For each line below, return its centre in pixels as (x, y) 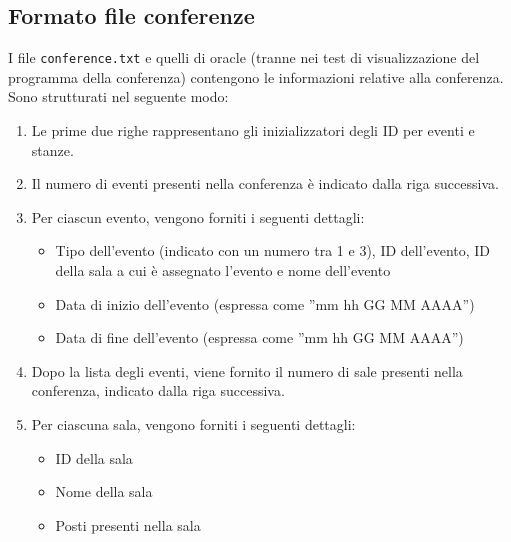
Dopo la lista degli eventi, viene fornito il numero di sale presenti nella (247, 370)
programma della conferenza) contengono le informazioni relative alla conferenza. (256, 76)
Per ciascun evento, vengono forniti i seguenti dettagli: (198, 216)
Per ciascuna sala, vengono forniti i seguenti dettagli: (193, 423)
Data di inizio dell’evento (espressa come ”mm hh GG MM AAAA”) (265, 303)
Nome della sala (104, 491)
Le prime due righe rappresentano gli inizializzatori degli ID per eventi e (253, 130)
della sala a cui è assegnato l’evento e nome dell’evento (223, 270)
